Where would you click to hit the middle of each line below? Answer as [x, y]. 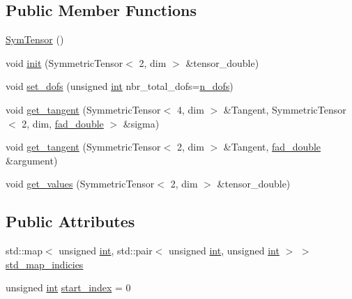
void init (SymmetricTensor [64, 62]
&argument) [32, 160]
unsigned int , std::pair [106, 251]
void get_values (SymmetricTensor [80, 184]
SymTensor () [35, 39]
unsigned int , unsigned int [224, 251]
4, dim [190, 109]
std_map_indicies [45, 264]
